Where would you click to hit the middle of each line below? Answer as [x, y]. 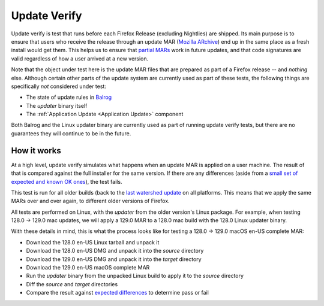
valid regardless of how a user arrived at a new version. [80, 58]
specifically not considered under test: [58, 86]
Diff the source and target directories [72, 284]
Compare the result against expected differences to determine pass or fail [118, 293]
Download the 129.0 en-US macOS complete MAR [88, 268]
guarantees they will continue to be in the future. [71, 133]
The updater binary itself [57, 105]
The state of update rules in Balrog [69, 97]
